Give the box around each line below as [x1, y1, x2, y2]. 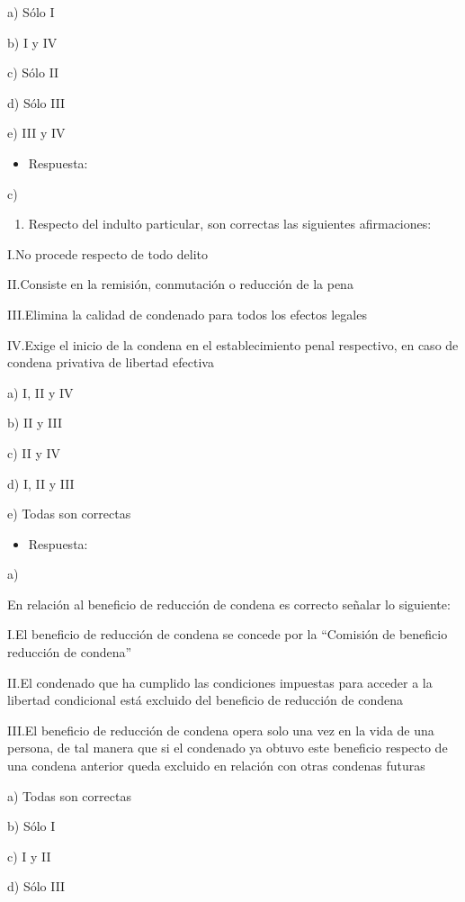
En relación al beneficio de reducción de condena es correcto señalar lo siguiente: [7, 594, 451, 613]
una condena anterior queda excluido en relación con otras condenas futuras [7, 756, 425, 775]
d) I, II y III [7, 474, 75, 492]
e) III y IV [7, 123, 66, 142]
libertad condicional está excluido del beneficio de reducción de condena [7, 690, 404, 709]
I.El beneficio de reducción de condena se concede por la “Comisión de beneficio [7, 625, 448, 644]
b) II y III [7, 413, 63, 432]
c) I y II [7, 846, 51, 865]
